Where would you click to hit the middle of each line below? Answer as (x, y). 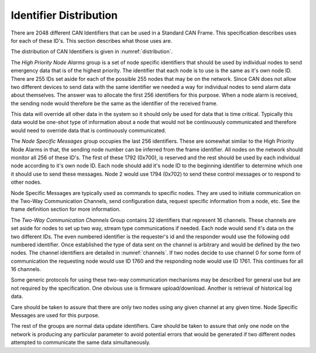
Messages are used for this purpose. (55, 316)
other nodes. (26, 182)
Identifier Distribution (64, 15)
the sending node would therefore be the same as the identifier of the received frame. (114, 103)
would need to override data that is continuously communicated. (88, 130)
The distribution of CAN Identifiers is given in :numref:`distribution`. (92, 52)
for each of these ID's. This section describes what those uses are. (92, 40)
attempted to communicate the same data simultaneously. (81, 342)
